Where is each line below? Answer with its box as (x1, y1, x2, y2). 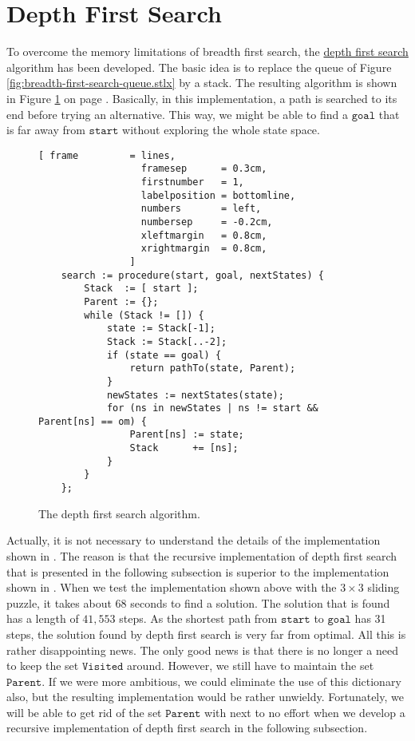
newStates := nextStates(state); (106, 389, 284, 401)
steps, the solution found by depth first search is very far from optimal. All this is (6, 625, 406, 642)
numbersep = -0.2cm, (140, 216, 273, 228)
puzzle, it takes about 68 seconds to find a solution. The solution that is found (6, 594, 390, 611)
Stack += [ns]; (129, 442, 239, 454)
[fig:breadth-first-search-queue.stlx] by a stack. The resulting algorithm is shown (6, 74, 397, 91)
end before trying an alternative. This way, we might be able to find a (6, 105, 348, 122)
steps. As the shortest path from (119, 610, 278, 627)
